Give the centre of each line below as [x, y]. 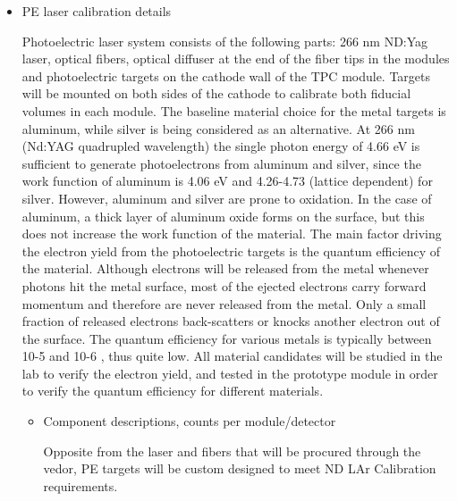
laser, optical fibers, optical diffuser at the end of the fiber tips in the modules [236, 58]
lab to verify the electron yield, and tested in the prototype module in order [230, 373]
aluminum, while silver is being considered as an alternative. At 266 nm [218, 128]
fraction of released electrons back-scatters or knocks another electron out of [231, 321]
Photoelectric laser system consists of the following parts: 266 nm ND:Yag [225, 41]
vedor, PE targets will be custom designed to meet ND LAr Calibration [240, 468]
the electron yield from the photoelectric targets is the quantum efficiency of [231, 250]
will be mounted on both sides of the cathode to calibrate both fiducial [216, 93]
